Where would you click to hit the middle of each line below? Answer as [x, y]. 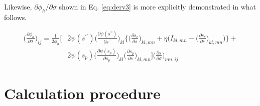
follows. [16, 17]
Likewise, [18, 6]
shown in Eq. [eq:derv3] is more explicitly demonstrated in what [158, 6]
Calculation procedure [82, 93]
